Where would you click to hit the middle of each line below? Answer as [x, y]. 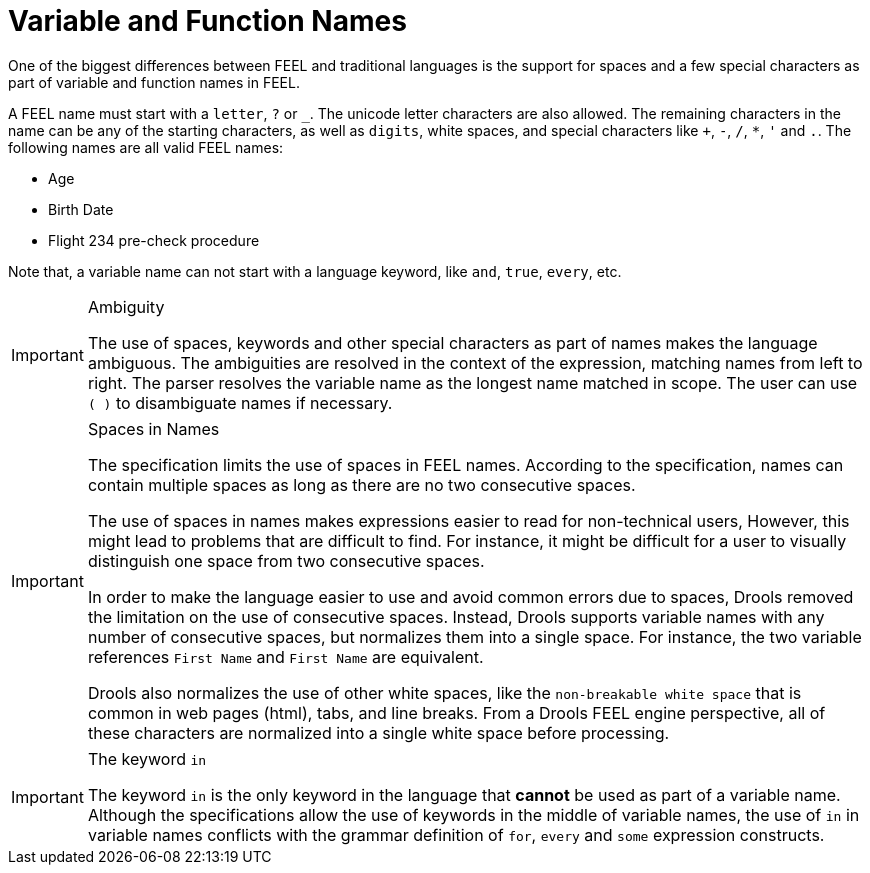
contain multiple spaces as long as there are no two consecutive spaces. [361, 484]
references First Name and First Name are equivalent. [285, 656]
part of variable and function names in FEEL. [154, 82]
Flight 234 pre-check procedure [154, 240]
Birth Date [81, 209]
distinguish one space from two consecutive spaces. [286, 560]
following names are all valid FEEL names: [146, 147]
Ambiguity [126, 306]
